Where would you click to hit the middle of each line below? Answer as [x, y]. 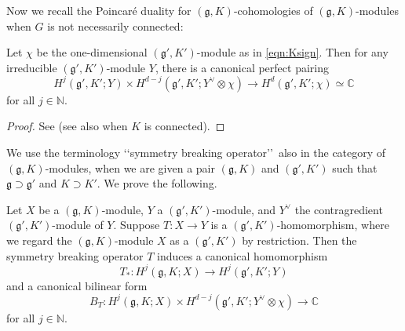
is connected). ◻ [184, 126]
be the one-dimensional [92, 52]
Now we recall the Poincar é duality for [99, 10]
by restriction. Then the [299, 240]
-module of [78, 225]
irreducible [32, 67]
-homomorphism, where [333, 225]
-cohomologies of [273, 10]
